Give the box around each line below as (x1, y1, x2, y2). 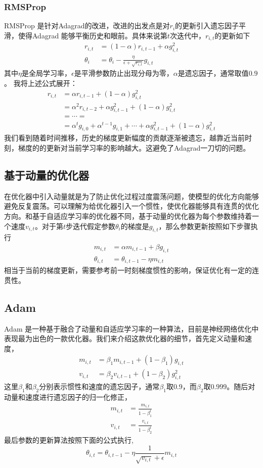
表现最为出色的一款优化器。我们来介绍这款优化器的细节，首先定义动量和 (4, 333, 245, 344)
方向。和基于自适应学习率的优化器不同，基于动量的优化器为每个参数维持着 (4, 210, 252, 221)
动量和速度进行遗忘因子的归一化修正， (4, 391, 131, 402)
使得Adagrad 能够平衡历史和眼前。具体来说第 (18, 30, 167, 40)
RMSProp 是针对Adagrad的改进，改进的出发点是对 (4, 20, 170, 31)
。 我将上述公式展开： (4, 78, 77, 88)
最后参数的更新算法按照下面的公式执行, (4, 435, 134, 445)
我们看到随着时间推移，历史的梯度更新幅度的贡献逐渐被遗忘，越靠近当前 (4, 132, 245, 143)
